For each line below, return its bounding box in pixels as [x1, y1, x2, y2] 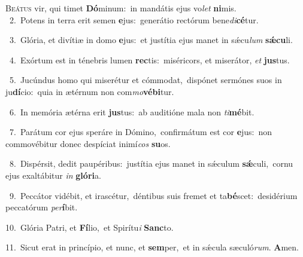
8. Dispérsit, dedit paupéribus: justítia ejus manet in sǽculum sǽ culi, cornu [9, 157, 293, 170]
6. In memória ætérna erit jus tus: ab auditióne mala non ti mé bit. [9, 105, 254, 118]
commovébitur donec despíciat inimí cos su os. [5, 137, 171, 149]
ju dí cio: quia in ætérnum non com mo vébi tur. [5, 85, 174, 97]
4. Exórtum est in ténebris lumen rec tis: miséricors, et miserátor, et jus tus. [9, 53, 290, 66]
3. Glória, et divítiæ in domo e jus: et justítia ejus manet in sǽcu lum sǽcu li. [9, 33, 293, 46]
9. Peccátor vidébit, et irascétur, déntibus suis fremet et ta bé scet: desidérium [9, 189, 298, 201]
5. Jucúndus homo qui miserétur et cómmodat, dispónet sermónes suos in [9, 74, 282, 86]
